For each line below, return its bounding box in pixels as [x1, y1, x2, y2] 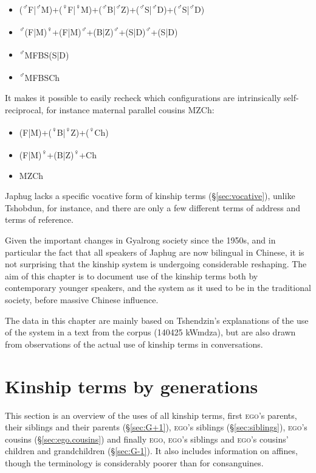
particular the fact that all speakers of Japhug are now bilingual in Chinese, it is [5, 245, 304, 258]
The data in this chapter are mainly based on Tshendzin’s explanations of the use [5, 314, 309, 326]
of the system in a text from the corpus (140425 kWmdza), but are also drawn [5, 326, 296, 338]
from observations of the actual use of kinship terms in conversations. [5, 337, 263, 350]
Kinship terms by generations [5, 373, 258, 398]
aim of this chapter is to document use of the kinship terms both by [5, 269, 258, 282]
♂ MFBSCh [19, 69, 60, 83]
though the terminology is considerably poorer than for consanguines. [5, 456, 264, 469]
